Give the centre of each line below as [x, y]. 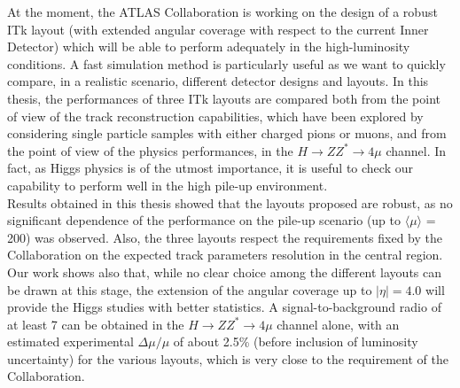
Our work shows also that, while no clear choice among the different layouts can [225, 272]
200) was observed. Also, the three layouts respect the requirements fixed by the [225, 237]
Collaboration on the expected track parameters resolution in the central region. [225, 255]
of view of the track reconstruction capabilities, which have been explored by [215, 116]
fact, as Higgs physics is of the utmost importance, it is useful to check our [210, 168]
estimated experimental [70, 341]
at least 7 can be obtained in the [96, 324]
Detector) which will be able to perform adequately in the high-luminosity [209, 47]
